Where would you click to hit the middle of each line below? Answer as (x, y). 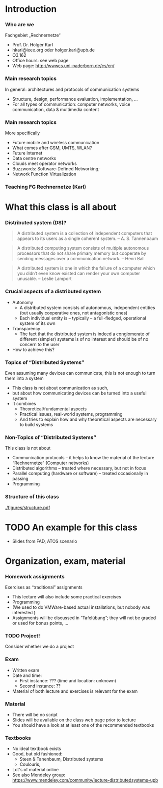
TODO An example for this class (71, 527)
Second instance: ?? (40, 686)
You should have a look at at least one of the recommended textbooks (83, 725)
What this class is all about (61, 207)
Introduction (31, 9)
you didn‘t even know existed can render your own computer (79, 274)
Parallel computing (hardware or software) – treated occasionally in (80, 473)
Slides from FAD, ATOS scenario (45, 541)
